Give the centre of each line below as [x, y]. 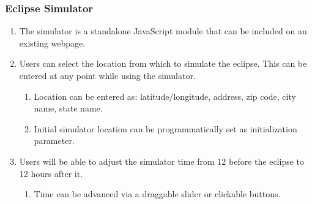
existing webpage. [52, 43]
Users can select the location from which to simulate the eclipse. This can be [163, 63]
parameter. [54, 141]
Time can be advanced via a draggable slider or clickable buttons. [157, 194]
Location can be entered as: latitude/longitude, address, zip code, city [165, 96]
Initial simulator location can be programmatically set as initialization [165, 128]
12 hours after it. [51, 173]
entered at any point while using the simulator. [107, 75]
